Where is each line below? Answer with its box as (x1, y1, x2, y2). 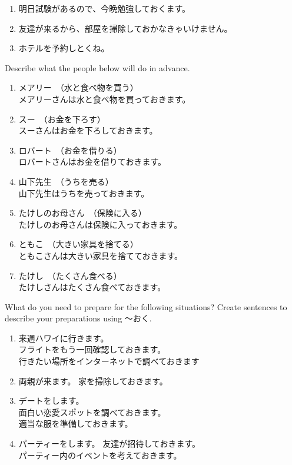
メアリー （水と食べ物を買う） (18, 81, 138, 94)
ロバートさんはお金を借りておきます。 (18, 155, 166, 168)
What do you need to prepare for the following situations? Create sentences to (5, 300, 287, 313)
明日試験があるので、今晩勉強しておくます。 (18, 2, 190, 14)
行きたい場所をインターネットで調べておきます (18, 355, 200, 367)
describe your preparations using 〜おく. (5, 312, 152, 324)
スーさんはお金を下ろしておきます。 (18, 124, 158, 137)
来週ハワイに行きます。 (18, 331, 109, 344)
